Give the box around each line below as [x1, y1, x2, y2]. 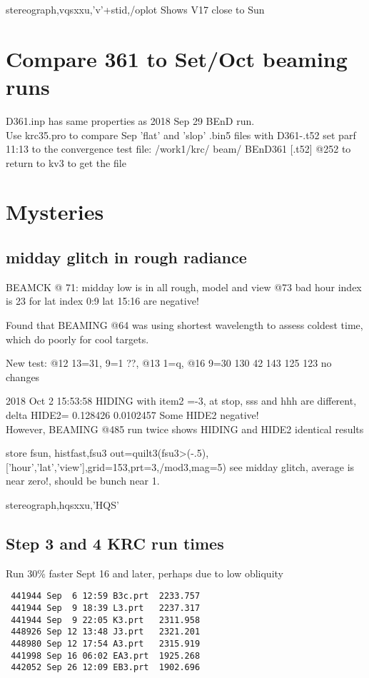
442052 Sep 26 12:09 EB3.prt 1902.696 [11, 662, 201, 673]
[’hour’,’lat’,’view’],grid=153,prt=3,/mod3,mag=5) [6, 459, 226, 474]
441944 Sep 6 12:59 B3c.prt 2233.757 [11, 591, 201, 602]
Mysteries [6, 197, 104, 226]
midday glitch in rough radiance [6, 246, 247, 268]
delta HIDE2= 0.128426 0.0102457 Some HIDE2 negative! [6, 408, 259, 423]
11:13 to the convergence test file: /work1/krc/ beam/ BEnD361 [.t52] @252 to [6, 141, 351, 156]
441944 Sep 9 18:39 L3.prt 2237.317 [11, 603, 201, 614]
